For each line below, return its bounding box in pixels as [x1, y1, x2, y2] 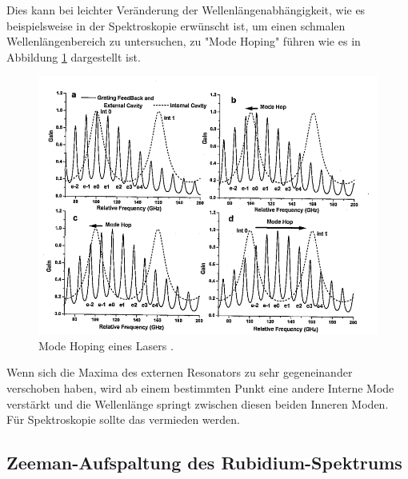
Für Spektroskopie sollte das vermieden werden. [6, 411, 240, 428]
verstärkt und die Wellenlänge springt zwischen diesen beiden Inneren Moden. [6, 395, 389, 412]
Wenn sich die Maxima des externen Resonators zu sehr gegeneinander [6, 364, 353, 381]
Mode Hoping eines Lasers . [38, 337, 174, 353]
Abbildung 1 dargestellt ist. [6, 48, 141, 65]
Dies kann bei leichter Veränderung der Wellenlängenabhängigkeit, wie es [6, 2, 366, 18]
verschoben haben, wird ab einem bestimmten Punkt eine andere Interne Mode [6, 380, 394, 397]
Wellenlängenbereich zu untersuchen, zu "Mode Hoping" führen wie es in [6, 33, 361, 50]
